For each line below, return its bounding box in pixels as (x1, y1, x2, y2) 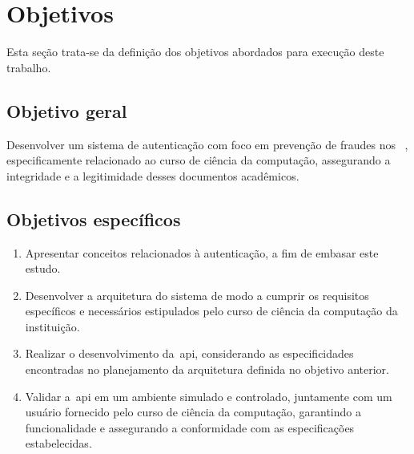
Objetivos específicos (6, 206, 181, 231)
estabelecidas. (25, 435, 92, 452)
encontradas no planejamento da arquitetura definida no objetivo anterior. (25, 361, 389, 378)
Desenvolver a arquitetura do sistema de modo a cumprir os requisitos (25, 286, 369, 303)
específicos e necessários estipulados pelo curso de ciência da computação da (25, 302, 398, 319)
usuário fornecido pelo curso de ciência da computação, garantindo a (25, 403, 361, 420)
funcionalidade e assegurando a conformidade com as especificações (25, 419, 355, 436)
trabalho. (6, 59, 51, 75)
